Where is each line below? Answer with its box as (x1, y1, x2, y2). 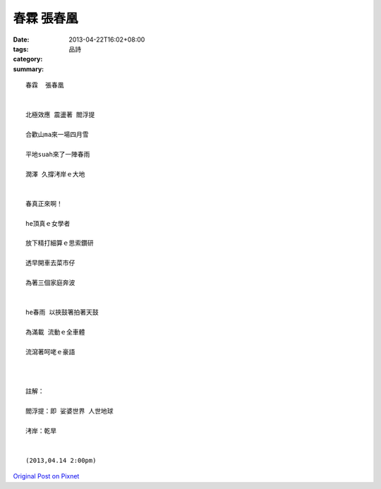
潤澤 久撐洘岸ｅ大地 (25, 170, 85, 178)
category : (13, 55, 43, 64)
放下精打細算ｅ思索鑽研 (25, 239, 94, 247)
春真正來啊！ (25, 200, 63, 207)
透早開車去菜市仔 (25, 259, 75, 267)
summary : (13, 64, 44, 73)
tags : (13, 44, 29, 53)
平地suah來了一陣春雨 (25, 150, 90, 158)
